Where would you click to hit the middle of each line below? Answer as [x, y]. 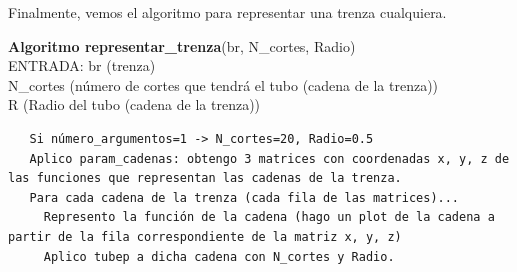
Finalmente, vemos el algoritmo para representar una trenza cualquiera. [227, 12]
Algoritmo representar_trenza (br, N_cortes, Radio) [182, 45]
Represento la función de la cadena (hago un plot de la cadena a [269, 217]
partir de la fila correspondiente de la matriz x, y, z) [205, 236]
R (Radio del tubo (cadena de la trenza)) [134, 104]
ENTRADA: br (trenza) [82, 65]
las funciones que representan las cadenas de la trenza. [205, 178]
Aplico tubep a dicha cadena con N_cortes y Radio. [219, 256]
